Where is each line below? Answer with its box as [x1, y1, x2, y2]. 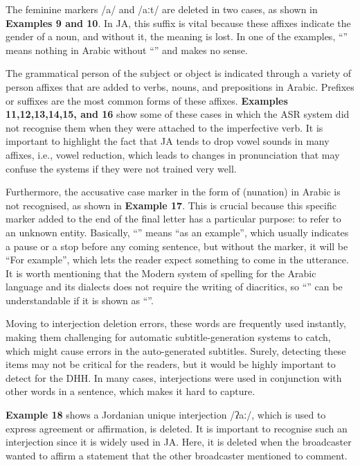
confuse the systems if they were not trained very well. [6, 161, 237, 175]
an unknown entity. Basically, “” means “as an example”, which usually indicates [6, 225, 349, 239]
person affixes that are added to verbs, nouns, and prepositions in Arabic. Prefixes [6, 79, 354, 94]
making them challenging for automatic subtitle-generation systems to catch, [6, 330, 331, 344]
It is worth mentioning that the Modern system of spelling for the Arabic [6, 265, 316, 280]
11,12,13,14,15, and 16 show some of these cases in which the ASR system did [6, 107, 350, 121]
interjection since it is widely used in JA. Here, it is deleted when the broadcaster [6, 435, 352, 449]
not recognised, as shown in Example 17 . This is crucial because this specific [6, 198, 336, 212]
